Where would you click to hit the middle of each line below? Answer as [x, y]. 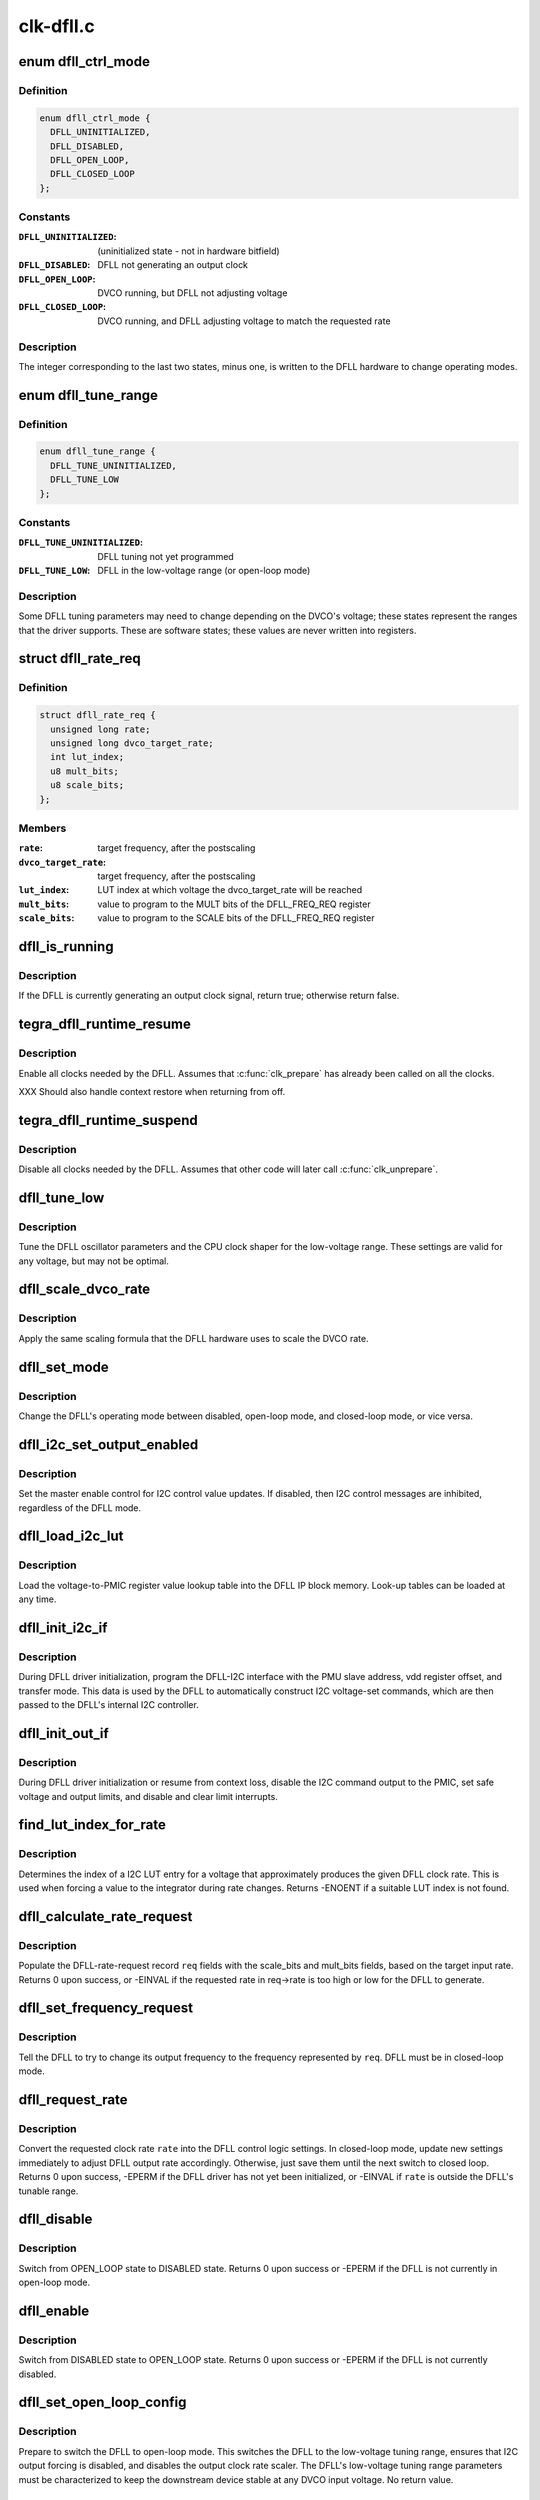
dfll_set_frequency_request [106, 2008]
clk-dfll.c [56, 26]
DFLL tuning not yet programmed [165, 556]
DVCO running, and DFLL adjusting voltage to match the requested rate [244, 321]
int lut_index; [87, 757]
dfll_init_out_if [63, 1733]
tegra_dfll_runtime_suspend [108, 1120]
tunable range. [48, 2191]
